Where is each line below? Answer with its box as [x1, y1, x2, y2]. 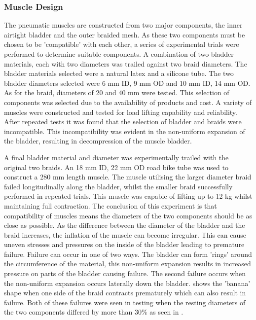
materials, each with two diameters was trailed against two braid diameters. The [4, 58, 247, 69]
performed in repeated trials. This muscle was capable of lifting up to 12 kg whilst [4, 191, 253, 201]
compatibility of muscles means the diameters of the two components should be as [4, 210, 252, 220]
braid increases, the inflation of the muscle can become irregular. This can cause [4, 229, 246, 240]
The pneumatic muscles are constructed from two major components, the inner [4, 20, 243, 30]
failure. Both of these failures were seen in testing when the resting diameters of [4, 297, 246, 307]
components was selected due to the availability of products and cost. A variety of [4, 97, 252, 107]
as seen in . [149, 307, 183, 317]
